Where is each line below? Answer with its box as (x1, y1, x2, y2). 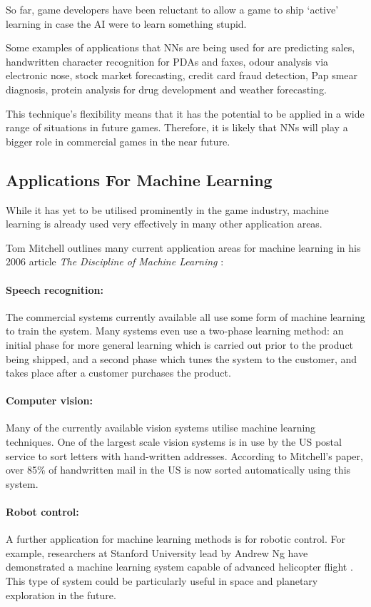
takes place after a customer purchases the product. (6, 365, 231, 380)
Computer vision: (6, 393, 93, 408)
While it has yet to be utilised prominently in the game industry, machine (6, 202, 329, 217)
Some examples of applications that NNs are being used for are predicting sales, (6, 40, 355, 55)
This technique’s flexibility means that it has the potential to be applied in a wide (6, 106, 365, 121)
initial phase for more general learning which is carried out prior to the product (6, 337, 354, 352)
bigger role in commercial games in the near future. (6, 133, 230, 148)
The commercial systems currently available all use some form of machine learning (6, 309, 365, 324)
